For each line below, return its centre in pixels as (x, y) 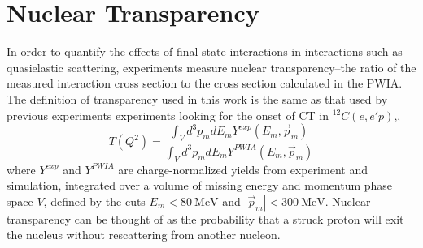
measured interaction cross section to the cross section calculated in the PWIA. (205, 83)
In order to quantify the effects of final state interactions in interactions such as (205, 51)
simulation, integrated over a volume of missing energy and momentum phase (200, 185)
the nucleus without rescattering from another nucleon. (144, 235)
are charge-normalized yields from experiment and (243, 169)
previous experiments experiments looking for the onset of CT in (168, 115)
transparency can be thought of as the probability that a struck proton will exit (205, 218)
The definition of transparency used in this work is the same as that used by (197, 98)
